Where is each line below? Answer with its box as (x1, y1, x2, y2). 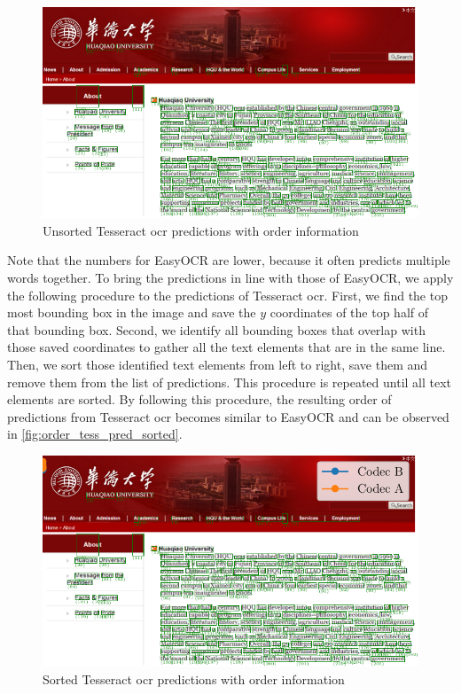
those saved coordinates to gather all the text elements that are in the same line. (7, 338, 446, 356)
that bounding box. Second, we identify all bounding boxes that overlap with (7, 320, 426, 339)
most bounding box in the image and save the (7, 303, 256, 322)
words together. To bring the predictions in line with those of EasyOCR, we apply (7, 269, 454, 287)
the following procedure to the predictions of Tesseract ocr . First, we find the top (7, 285, 448, 304)
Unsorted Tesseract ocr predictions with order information (43, 221, 359, 239)
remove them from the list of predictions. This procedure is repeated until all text (7, 372, 452, 391)
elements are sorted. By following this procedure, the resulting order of (7, 390, 392, 409)
